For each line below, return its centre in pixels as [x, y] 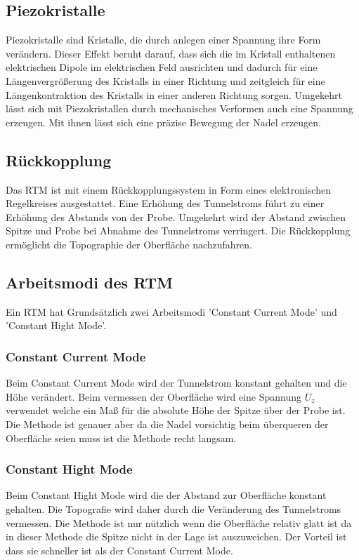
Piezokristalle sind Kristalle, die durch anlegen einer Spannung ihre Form [163, 40]
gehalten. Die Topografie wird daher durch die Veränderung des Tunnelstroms [174, 508]
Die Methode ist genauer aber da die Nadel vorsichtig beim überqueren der [167, 424]
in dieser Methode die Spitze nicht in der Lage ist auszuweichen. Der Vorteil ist [176, 536]
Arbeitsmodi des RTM [89, 282]
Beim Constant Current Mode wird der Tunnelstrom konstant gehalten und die [176, 383]
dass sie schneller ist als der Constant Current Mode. [119, 550]
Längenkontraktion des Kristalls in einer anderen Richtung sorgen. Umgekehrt [174, 94]
